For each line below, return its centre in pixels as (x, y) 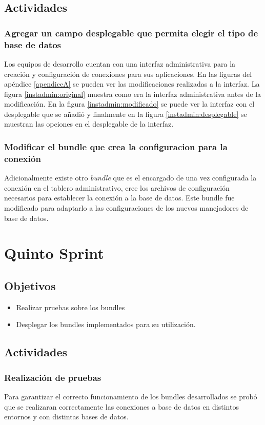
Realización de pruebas (53, 377)
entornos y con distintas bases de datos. (66, 417)
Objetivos (30, 285)
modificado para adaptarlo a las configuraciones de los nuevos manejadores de (126, 208)
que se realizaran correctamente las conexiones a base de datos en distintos (121, 406)
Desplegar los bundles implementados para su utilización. (106, 324)
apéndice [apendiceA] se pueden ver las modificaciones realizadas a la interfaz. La (132, 84)
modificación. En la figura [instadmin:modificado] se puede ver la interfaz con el (129, 104)
